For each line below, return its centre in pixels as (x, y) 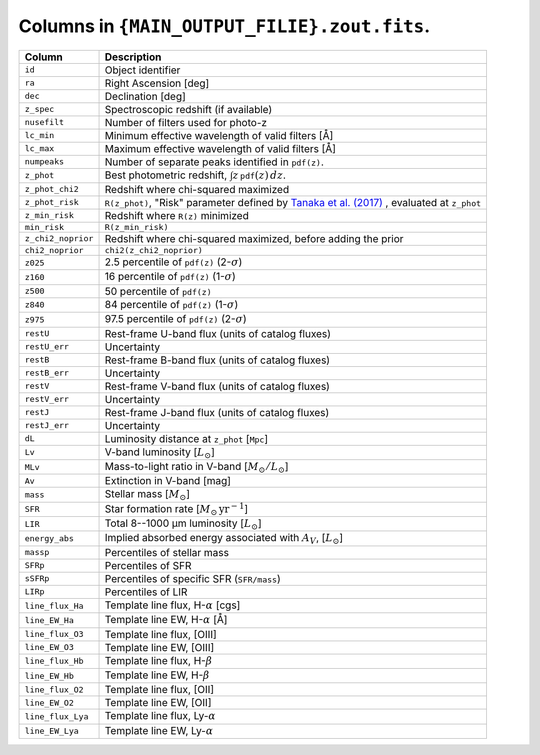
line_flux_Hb (54, 661)
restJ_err (47, 425)
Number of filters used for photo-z (186, 122)
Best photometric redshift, (166, 175)
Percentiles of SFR (148, 565)
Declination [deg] (145, 96)
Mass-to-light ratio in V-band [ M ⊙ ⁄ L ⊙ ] (196, 467)
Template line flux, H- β (158, 660)
